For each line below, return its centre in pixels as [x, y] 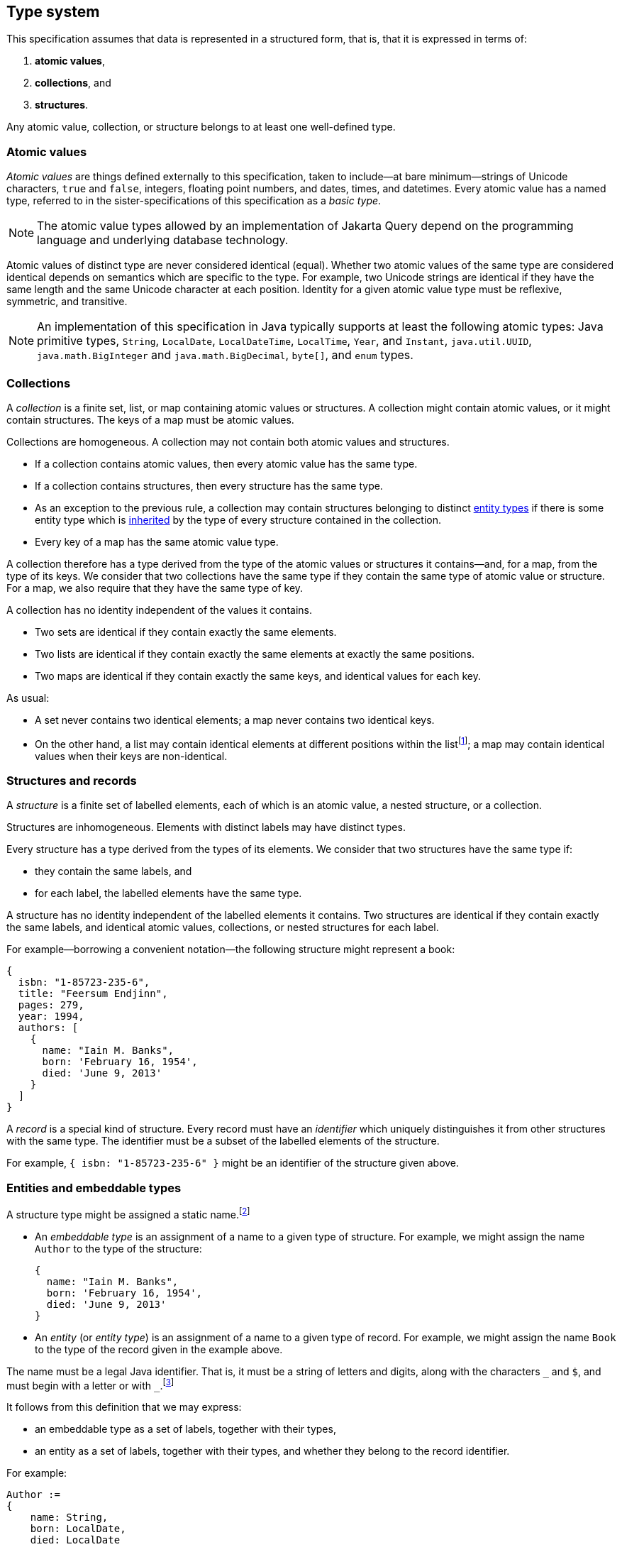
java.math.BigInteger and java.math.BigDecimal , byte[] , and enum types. [225, 355]
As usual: [28, 698]
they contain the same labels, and [113, 871]
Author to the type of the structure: [118, 1248]
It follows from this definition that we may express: [124, 1407]
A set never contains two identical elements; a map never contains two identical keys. [235, 720]
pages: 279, [51, 1005]
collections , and [73, 83]
